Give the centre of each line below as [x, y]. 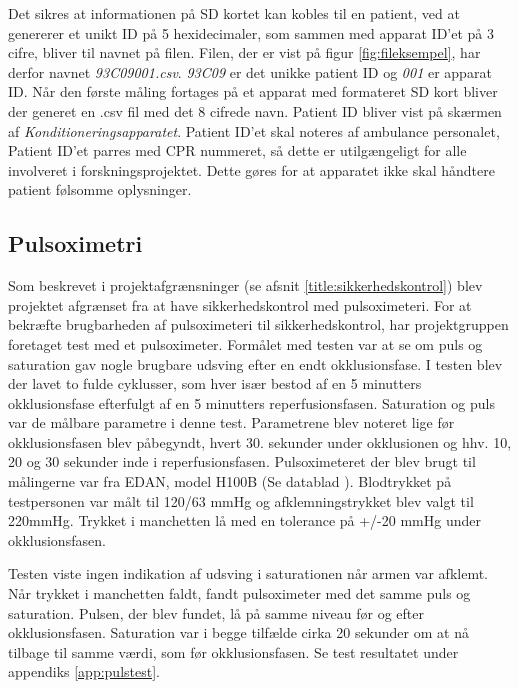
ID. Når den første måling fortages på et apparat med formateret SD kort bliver [253, 91]
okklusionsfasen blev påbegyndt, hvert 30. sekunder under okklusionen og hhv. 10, [260, 441]
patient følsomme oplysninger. [100, 189]
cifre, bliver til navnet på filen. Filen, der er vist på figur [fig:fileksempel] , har [244, 52]
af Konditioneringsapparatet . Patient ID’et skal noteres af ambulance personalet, [254, 130]
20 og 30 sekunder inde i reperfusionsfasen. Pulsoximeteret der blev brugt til [242, 461]
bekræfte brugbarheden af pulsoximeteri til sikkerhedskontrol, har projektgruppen [258, 324]
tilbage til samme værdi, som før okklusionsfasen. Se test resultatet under [233, 651]
